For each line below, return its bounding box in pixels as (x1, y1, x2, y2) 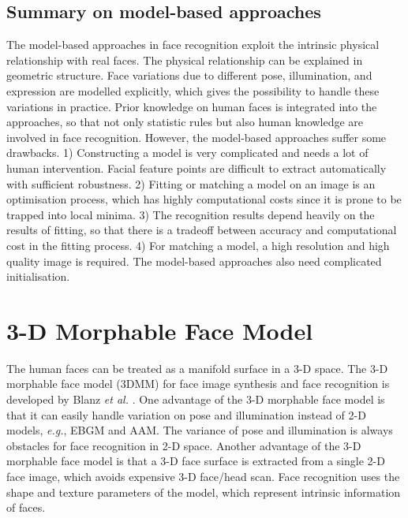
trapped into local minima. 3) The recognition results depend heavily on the (6, 206, 375, 222)
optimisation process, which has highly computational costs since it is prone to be (6, 191, 402, 207)
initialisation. (6, 268, 70, 285)
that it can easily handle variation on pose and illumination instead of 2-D (6, 406, 366, 423)
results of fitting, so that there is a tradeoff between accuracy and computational (6, 222, 397, 238)
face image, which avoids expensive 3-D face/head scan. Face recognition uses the (6, 468, 400, 484)
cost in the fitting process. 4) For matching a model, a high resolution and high (6, 237, 390, 253)
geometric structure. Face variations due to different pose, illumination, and (6, 67, 372, 84)
